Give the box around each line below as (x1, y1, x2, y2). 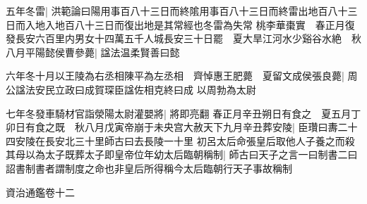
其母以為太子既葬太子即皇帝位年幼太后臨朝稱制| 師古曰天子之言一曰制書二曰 (6, 147, 358, 162)
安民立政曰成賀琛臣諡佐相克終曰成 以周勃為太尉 (35, 82, 256, 96)
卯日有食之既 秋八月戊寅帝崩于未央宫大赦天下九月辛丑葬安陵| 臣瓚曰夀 (6, 120, 338, 134)
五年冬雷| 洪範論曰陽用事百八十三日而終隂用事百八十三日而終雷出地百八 (6, 4, 338, 18)
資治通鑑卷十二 (6, 184, 75, 199)
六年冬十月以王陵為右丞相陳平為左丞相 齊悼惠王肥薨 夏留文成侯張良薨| (6, 68, 344, 83)
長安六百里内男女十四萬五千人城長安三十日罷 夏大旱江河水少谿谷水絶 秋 (15, 31, 361, 46)
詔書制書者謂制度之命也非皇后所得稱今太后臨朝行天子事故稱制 (6, 160, 292, 175)
